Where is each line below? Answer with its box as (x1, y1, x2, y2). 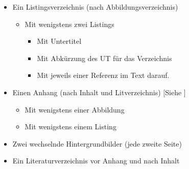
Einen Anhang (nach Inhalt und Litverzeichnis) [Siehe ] (12, 87, 186, 97)
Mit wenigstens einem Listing (25, 121, 116, 132)
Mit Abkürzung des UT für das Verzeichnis (37, 52, 172, 63)
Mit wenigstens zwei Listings (25, 18, 114, 29)
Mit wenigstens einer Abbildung (25, 104, 125, 115)
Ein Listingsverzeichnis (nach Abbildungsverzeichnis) (12, 2, 178, 12)
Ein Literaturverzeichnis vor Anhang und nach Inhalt (12, 155, 180, 166)
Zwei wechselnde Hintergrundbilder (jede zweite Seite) (12, 138, 182, 149)
